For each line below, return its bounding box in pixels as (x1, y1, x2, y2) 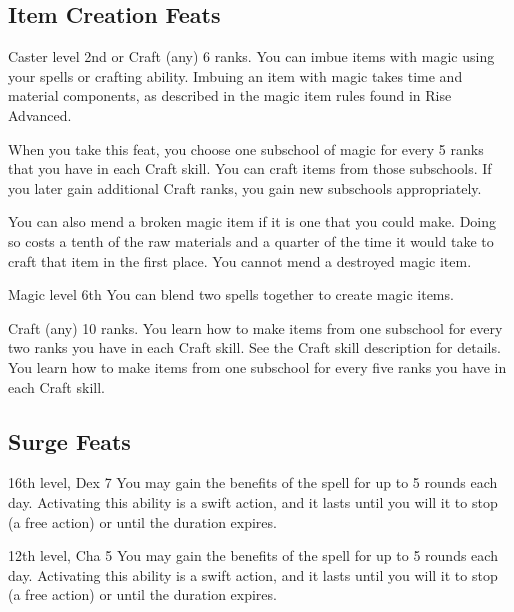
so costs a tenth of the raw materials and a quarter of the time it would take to (8, 230, 494, 251)
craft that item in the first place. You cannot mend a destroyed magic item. (8, 250, 472, 271)
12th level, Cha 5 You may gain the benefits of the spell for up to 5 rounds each (8, 545, 498, 566)
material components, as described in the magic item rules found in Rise (8, 85, 452, 106)
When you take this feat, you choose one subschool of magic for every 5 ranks (8, 138, 484, 159)
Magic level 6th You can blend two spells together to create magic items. (8, 284, 454, 305)
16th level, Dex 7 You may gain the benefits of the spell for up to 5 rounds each (8, 472, 498, 493)
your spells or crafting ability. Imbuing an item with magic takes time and (8, 65, 463, 86)
